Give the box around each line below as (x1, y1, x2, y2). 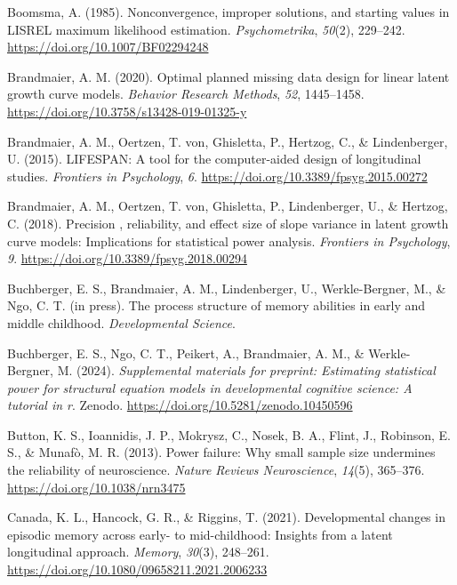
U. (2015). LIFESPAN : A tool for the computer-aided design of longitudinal (7, 149, 421, 168)
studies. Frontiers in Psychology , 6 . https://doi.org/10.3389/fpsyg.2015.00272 (7, 166, 428, 185)
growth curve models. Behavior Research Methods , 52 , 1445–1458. (7, 84, 365, 103)
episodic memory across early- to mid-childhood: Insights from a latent (7, 525, 393, 543)
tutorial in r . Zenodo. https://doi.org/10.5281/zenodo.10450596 (7, 396, 353, 414)
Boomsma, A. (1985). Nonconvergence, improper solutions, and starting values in (7, 3, 450, 20)
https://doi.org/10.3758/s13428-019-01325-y (7, 101, 247, 120)
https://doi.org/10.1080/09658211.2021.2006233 (7, 560, 268, 579)
